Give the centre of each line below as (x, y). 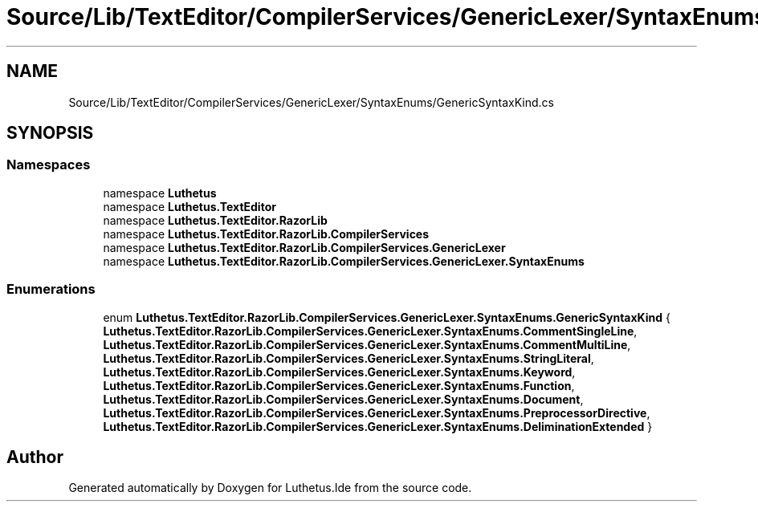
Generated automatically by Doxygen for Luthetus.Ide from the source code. (270, 488)
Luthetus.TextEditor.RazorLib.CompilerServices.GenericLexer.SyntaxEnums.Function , (339, 385)
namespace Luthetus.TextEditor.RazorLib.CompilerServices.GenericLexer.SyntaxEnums (344, 261)
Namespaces (49, 165)
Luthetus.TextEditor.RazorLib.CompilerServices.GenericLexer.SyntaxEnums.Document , (343, 399)
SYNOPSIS (50, 133)
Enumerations (51, 289)
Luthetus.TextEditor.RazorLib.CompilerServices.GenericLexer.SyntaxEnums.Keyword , (339, 372)
